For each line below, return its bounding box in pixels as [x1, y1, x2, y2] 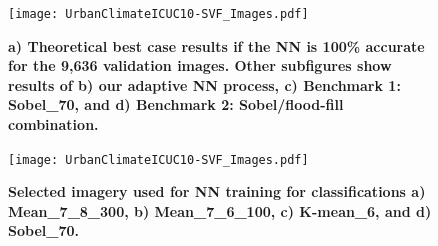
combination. [8, 114, 99, 135]
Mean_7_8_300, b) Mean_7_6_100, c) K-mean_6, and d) [8, 200, 432, 221]
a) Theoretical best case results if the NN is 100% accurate [8, 35, 425, 56]
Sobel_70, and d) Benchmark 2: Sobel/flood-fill [8, 94, 344, 115]
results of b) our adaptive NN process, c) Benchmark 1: [8, 74, 401, 95]
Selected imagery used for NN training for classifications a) [8, 181, 426, 202]
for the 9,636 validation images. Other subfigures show [8, 55, 392, 76]
